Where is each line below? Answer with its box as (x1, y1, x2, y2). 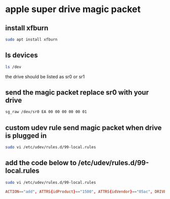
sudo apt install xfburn (5, 37, 58, 42)
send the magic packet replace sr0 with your (5, 88, 149, 96)
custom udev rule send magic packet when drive (5, 123, 162, 132)
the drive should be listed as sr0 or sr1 (5, 73, 85, 79)
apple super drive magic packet (5, 4, 141, 15)
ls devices (5, 51, 38, 60)
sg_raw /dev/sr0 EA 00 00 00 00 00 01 (5, 110, 87, 115)
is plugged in (5, 131, 47, 140)
